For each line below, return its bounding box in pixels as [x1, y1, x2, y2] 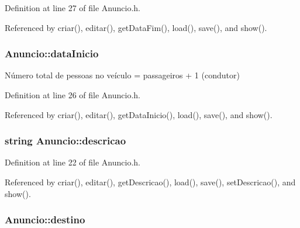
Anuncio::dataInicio [5, 46, 99, 61]
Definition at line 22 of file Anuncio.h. [5, 156, 141, 168]
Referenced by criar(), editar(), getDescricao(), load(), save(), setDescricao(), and [5, 176, 296, 188]
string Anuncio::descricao [5, 133, 126, 148]
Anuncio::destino [5, 212, 85, 227]
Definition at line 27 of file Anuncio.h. [5, 2, 141, 13]
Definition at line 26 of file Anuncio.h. [5, 89, 141, 101]
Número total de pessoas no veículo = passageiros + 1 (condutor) [5, 69, 240, 81]
